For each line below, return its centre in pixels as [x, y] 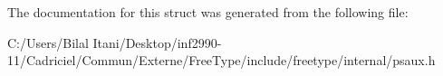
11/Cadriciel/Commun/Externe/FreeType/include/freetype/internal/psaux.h [221, 60]
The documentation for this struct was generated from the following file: [208, 12]
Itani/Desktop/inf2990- [157, 42]
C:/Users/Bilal [48, 42]
